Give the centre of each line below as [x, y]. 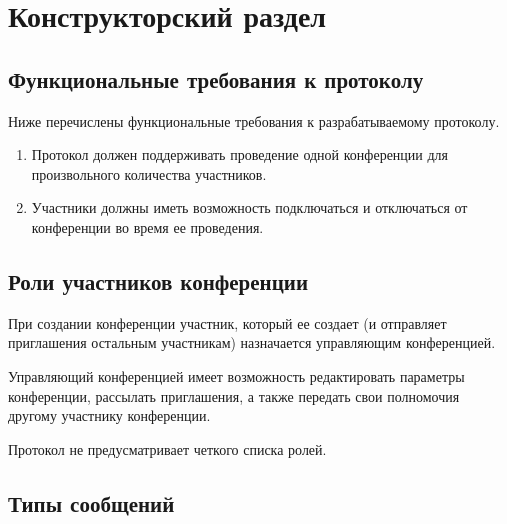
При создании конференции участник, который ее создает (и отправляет [227, 322]
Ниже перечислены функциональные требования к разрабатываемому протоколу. [254, 120]
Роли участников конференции [158, 280]
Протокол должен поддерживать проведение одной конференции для [240, 154]
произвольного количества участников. [149, 173]
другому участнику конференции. [109, 415]
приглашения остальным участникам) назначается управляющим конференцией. [252, 342]
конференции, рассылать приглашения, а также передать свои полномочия [234, 395]
